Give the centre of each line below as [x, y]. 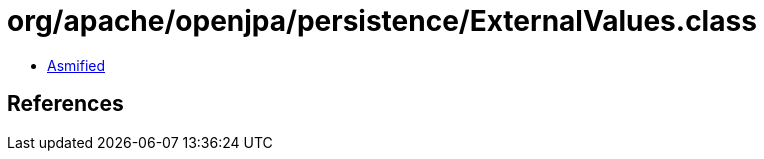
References [65, 104]
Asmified [76, 65]
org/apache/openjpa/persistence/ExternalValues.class [382, 21]
